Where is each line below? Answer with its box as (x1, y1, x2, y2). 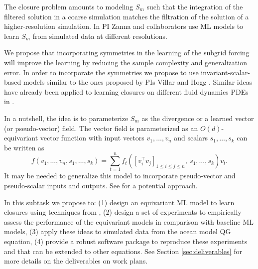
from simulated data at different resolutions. (32, 30, 167, 41)
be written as (4, 142, 44, 152)
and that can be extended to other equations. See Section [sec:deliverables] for (4, 246, 242, 256)
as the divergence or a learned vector (141, 113, 254, 123)
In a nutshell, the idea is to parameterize (4, 113, 129, 123)
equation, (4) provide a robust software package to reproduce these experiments (4, 236, 248, 246)
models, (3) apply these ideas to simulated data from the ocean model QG (4, 226, 231, 237)
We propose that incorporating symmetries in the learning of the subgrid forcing (4, 47, 250, 58)
